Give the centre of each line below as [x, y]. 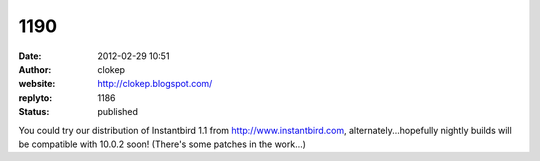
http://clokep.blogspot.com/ [155, 84]
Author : [35, 69]
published [118, 112]
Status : [34, 112]
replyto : [35, 97]
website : [37, 84]
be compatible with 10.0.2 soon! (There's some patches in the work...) [162, 144]
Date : [30, 56]
